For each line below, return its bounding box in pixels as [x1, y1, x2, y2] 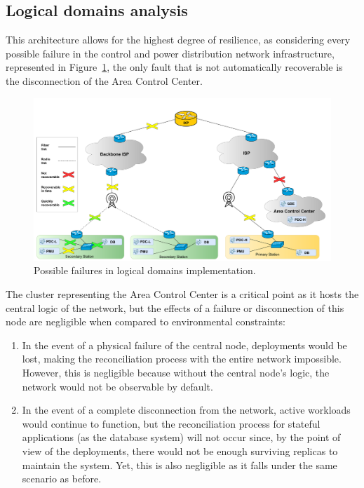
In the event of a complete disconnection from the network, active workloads [22, 402, 351, 417]
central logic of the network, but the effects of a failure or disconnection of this [6, 300, 344, 315]
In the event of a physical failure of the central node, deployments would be [22, 337, 347, 352]
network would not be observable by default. [22, 379, 213, 393]
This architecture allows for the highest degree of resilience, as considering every [6, 32, 351, 47]
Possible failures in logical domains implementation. [34, 263, 256, 278]
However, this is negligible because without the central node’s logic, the [22, 365, 330, 380]
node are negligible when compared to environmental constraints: [6, 314, 285, 329]
